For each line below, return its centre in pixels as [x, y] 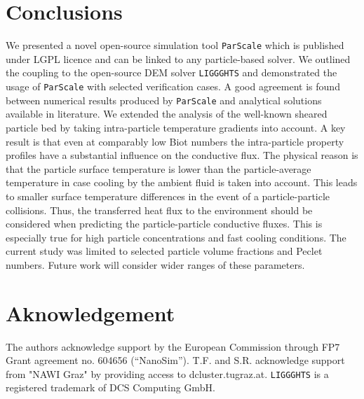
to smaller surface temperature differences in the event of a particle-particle [168, 196]
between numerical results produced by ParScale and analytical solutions [164, 100]
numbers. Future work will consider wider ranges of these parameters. [155, 264]
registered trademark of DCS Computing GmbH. [110, 387]
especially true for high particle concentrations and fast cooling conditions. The [176, 237]
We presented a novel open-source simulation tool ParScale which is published [175, 45]
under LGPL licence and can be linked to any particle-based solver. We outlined [178, 58]
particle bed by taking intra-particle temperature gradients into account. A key [176, 127]
